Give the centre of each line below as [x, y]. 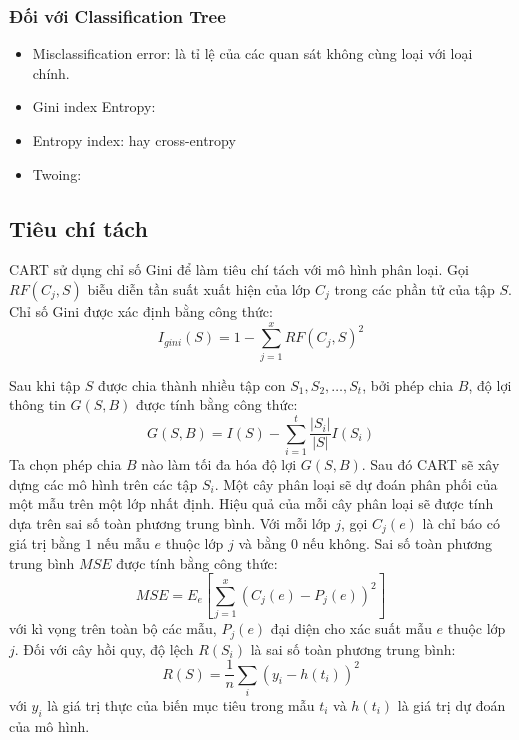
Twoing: [57, 173]
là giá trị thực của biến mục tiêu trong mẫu [181, 704]
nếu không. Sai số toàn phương [397, 543]
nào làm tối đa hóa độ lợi [219, 464]
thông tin [37, 404]
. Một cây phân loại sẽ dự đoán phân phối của [356, 483]
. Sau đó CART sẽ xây [430, 464]
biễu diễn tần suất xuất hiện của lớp [199, 288]
